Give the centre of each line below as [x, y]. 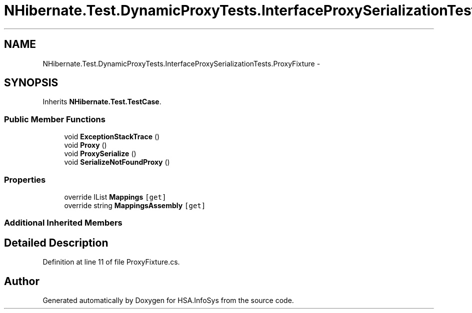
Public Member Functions [55, 119]
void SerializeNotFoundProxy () [117, 162]
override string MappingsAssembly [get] [135, 205]
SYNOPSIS [31, 83]
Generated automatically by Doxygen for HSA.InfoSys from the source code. [168, 300]
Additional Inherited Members [63, 223]
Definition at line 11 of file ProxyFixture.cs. [111, 262]
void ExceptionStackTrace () [112, 137]
